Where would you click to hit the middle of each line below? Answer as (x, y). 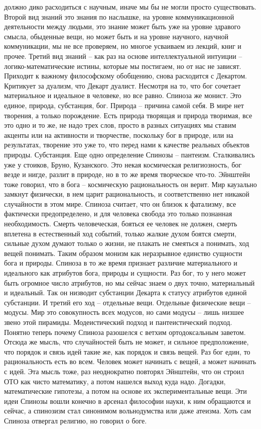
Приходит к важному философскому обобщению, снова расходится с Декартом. (125, 76)
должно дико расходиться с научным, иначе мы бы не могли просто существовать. (130, 7)
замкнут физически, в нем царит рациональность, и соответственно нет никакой (127, 194)
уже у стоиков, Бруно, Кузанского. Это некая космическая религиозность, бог (123, 164)
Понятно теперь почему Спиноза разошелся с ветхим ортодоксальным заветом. (125, 332)
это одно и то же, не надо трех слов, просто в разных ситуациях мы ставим (120, 125)
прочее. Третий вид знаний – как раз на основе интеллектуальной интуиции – (123, 56)
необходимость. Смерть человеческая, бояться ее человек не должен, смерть (121, 224)
